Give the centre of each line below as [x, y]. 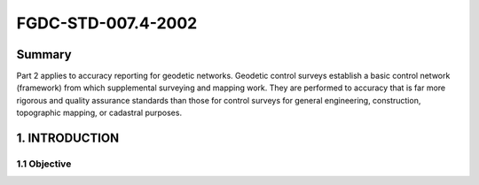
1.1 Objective [44, 164]
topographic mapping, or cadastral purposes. [99, 113]
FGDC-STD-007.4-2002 [107, 23]
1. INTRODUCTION [68, 139]
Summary [44, 54]
